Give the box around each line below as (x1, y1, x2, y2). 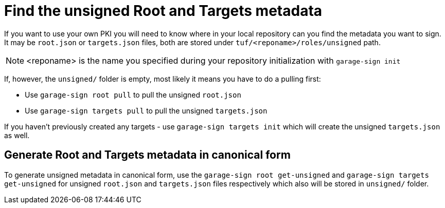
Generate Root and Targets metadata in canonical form (4, 148, 291, 162)
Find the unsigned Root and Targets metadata (4, 2, 323, 20)
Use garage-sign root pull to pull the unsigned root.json (25, 90, 241, 99)
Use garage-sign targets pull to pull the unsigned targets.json (25, 106, 268, 115)
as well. (4, 130, 30, 140)
